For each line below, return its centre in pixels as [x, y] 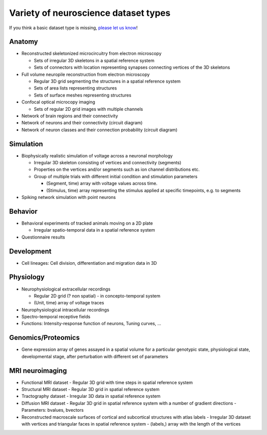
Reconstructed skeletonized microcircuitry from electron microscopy [91, 53]
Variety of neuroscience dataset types [90, 13]
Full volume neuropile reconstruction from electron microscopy [86, 74]
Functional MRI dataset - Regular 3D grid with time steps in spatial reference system [107, 382]
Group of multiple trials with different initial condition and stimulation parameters [116, 176]
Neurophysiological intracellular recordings [66, 310]
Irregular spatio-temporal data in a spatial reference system [94, 230]
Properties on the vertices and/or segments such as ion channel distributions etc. [117, 169]
